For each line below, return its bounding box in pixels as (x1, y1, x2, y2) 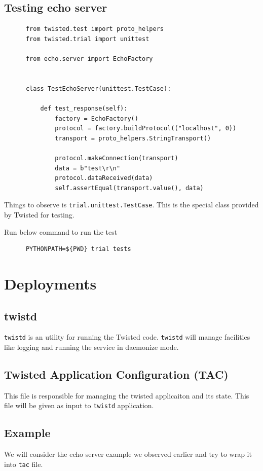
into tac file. (4, 458, 43, 469)
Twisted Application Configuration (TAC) (4, 366, 229, 382)
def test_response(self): (40, 104, 128, 112)
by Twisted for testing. (4, 209, 74, 220)
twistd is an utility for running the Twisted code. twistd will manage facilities (4, 332, 250, 342)
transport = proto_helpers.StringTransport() (55, 134, 211, 142)
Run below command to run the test (4, 226, 118, 237)
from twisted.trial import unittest (25, 35, 149, 43)
